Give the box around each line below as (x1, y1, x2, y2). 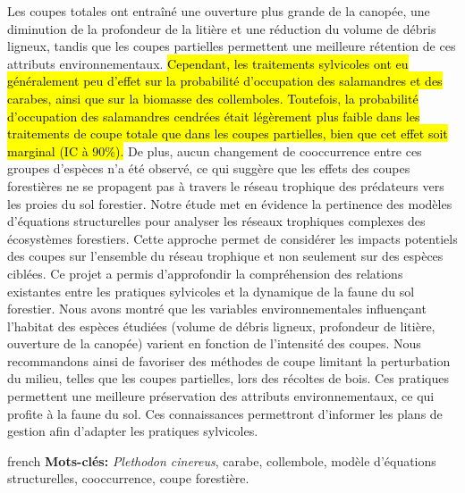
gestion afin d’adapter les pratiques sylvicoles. (7, 422, 258, 440)
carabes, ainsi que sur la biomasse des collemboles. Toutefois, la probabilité (7, 88, 418, 107)
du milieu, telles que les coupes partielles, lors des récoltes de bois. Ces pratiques (7, 369, 449, 388)
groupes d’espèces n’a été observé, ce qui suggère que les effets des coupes (7, 159, 410, 178)
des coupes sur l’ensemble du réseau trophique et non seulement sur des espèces (7, 246, 444, 265)
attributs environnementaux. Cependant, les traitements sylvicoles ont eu (7, 54, 409, 72)
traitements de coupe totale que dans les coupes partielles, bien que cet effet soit (7, 124, 448, 143)
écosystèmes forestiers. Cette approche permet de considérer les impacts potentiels (7, 229, 458, 247)
